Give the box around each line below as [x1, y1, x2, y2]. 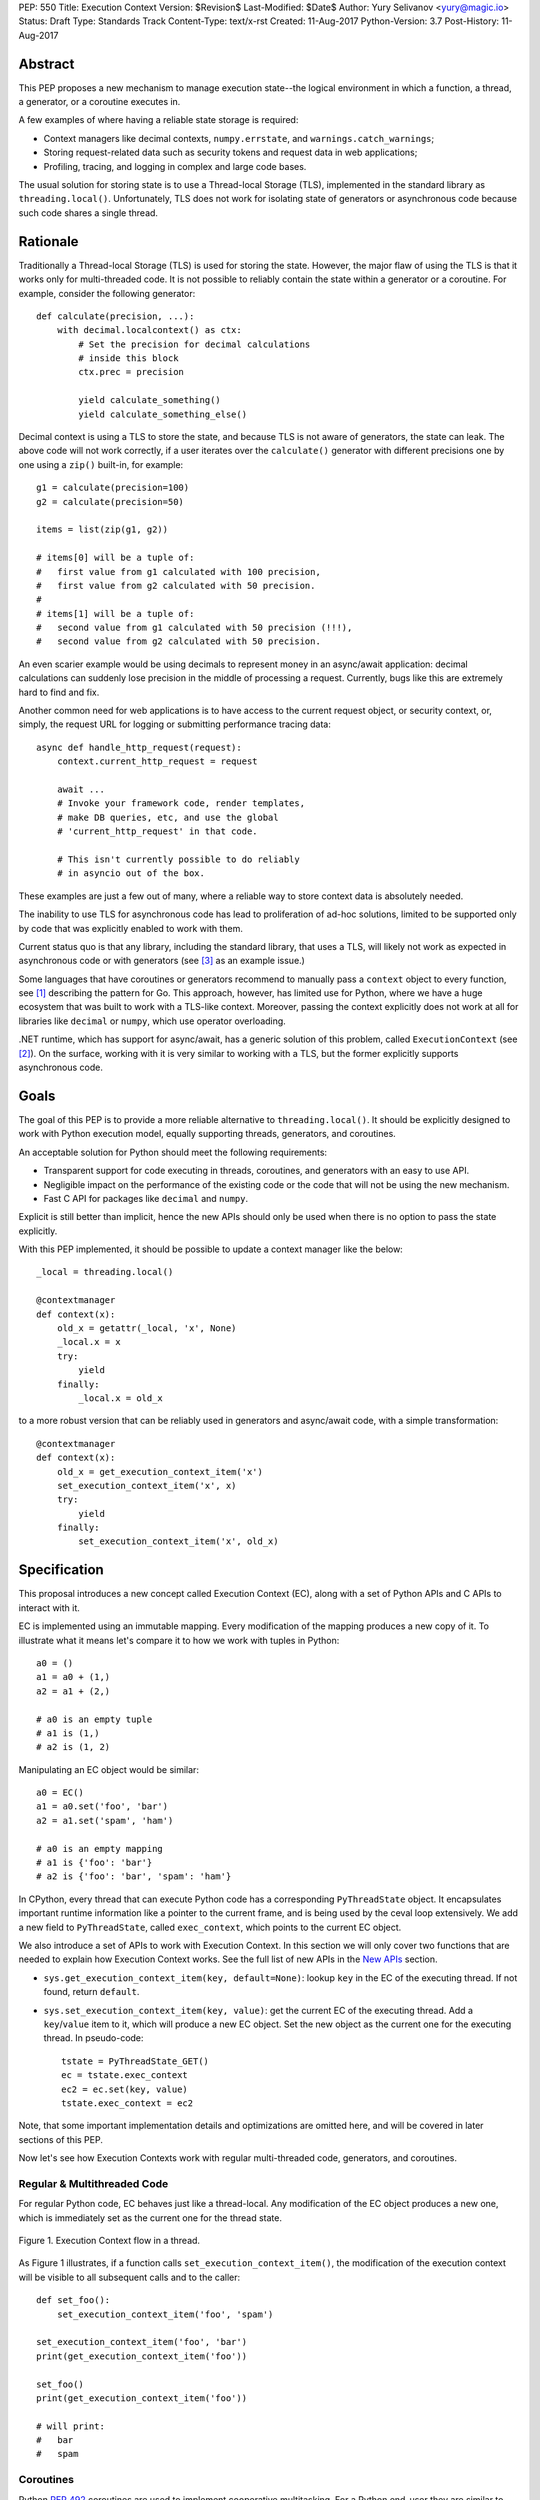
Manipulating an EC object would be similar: [18, 1763, 200, 1775]
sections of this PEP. [18, 2133, 104, 2145]
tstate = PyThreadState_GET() [61, 2055, 210, 2067]
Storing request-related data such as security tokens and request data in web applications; [43, 146, 418, 159]
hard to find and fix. [18, 686, 100, 698]
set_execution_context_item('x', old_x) [78, 1536, 279, 1547]
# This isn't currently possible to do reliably [56, 853, 300, 865]
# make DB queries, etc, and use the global [56, 811, 279, 823]
